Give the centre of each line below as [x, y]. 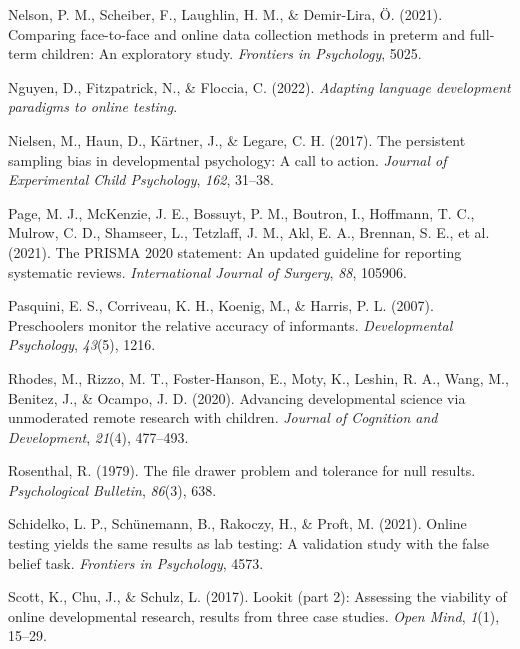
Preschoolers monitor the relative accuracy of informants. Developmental [230, 324]
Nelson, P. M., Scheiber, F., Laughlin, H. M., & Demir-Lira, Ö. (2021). [225, 14]
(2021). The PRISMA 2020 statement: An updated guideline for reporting [235, 251]
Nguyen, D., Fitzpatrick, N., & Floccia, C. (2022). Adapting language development [259, 86]
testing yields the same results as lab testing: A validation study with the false [248, 543]
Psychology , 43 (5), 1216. [82, 344]
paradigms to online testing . [93, 106]
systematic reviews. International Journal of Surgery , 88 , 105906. [207, 271]
